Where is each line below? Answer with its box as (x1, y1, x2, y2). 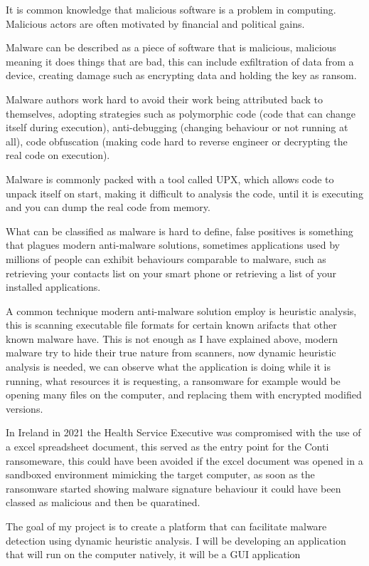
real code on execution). (6, 148, 110, 163)
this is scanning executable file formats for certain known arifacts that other (6, 317, 337, 332)
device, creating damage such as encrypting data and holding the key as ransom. (6, 68, 357, 83)
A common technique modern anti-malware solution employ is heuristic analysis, (6, 303, 357, 318)
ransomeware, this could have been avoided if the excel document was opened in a (6, 453, 363, 468)
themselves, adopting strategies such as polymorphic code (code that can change (6, 106, 356, 120)
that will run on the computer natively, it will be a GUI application (6, 547, 301, 562)
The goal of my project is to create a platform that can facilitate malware (6, 519, 327, 533)
